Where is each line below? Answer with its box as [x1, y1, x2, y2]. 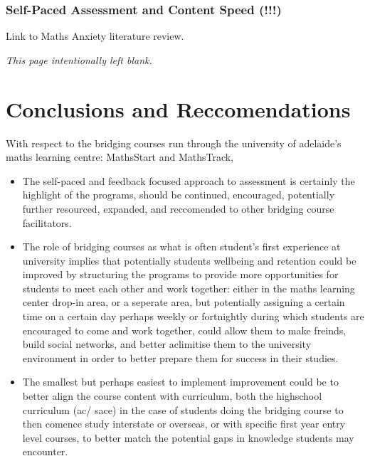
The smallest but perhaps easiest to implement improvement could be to [22, 374, 339, 389]
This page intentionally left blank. [6, 52, 152, 67]
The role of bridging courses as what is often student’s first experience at [22, 239, 341, 254]
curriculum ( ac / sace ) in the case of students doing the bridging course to [22, 402, 344, 417]
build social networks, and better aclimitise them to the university [22, 337, 312, 351]
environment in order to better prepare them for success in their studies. [22, 350, 339, 365]
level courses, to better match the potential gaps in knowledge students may [22, 430, 354, 445]
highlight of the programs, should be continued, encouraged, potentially [22, 187, 335, 202]
